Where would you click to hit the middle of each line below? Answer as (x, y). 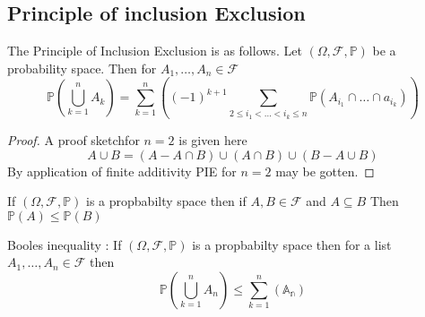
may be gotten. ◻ (325, 171)
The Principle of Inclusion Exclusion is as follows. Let (155, 51)
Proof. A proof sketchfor (74, 139)
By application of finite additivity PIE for (122, 171)
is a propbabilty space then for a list (292, 244)
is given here (213, 139)
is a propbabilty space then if (166, 201)
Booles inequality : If (65, 244)
